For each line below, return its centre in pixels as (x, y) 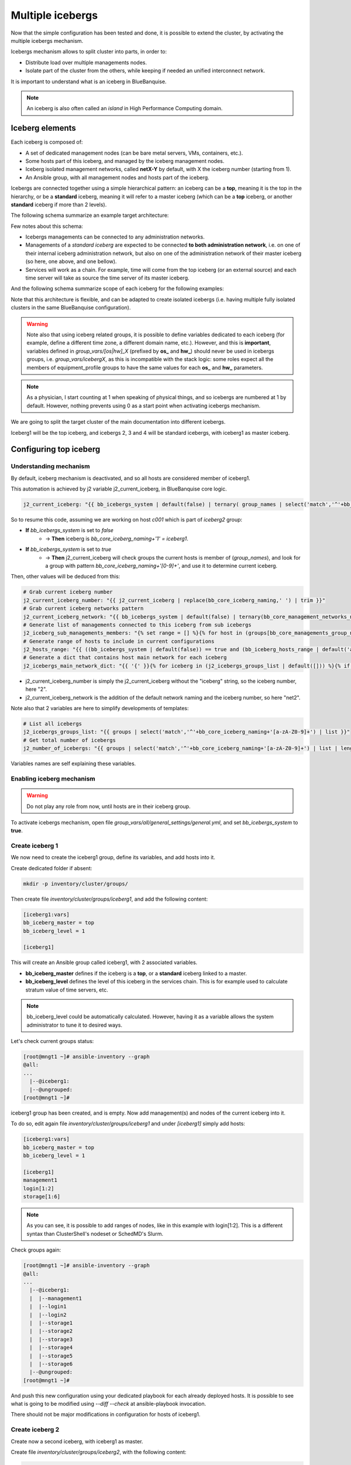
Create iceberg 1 (35, 846)
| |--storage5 (51, 1356)
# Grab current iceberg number (68, 592)
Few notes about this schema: (47, 226)
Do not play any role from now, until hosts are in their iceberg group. (109, 806)
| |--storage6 (51, 1364)
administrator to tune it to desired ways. (75, 1025)
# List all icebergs (52, 724)
